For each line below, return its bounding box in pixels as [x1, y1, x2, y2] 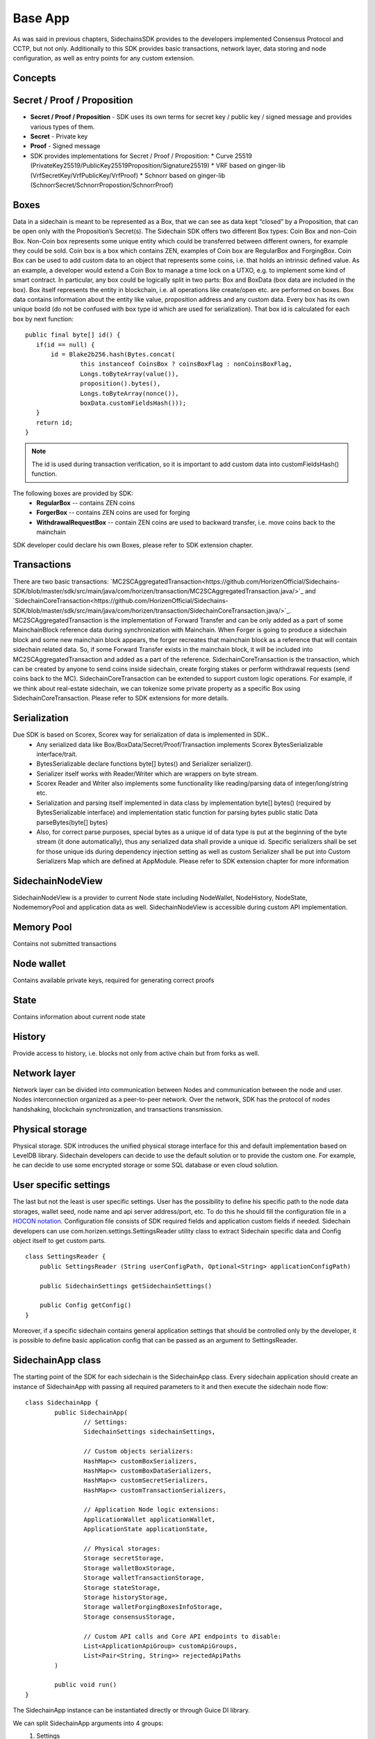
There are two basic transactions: [12, 577, 109, 586]
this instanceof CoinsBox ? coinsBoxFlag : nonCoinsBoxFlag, [80, 360, 293, 368]
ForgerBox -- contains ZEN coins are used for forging [36, 508, 190, 517]
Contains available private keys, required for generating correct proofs [12, 976, 215, 984]
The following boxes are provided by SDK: [12, 489, 133, 497]
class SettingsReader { [25, 1253, 106, 1260]
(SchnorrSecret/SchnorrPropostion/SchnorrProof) [30, 181, 174, 189]
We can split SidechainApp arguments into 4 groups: [12, 1719, 164, 1727]
